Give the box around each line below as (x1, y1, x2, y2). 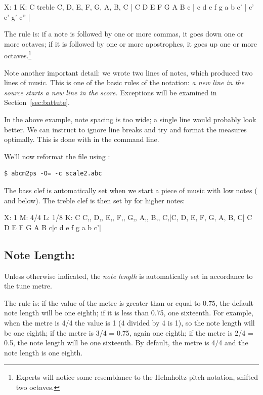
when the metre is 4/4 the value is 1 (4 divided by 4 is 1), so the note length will (4, 317, 255, 328)
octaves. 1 (4, 49, 32, 61)
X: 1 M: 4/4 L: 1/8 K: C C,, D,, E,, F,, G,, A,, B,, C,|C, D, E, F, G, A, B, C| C (4, 212, 252, 223)
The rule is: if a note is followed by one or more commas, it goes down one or (4, 28, 244, 39)
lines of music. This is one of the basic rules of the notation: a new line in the (4, 77, 244, 88)
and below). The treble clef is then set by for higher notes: (4, 195, 185, 205)
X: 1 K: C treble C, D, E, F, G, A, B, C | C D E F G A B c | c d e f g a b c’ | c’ (4, 2, 254, 12)
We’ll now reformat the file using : (4, 151, 110, 161)
